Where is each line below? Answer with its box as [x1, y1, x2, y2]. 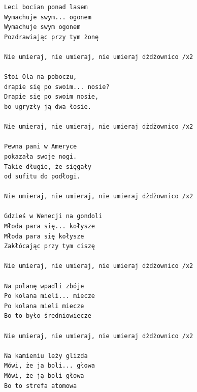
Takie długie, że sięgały [4, 163, 91, 170]
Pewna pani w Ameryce [4, 143, 77, 150]
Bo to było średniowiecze [4, 312, 91, 320]
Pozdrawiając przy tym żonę [4, 33, 99, 41]
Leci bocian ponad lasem [4, 4, 88, 11]
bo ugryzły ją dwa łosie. [4, 103, 91, 110]
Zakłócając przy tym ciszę [4, 243, 95, 250]
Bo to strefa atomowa [4, 382, 77, 389]
